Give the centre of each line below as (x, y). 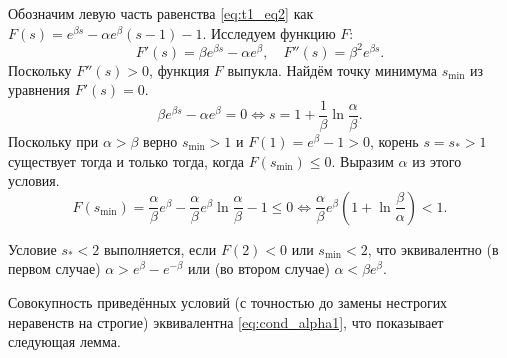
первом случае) (54, 268)
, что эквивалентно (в (433, 248)
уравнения (39, 89)
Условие (32, 248)
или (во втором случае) (259, 268)
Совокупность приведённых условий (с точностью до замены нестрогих (228, 301)
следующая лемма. (64, 341)
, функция (179, 69)
